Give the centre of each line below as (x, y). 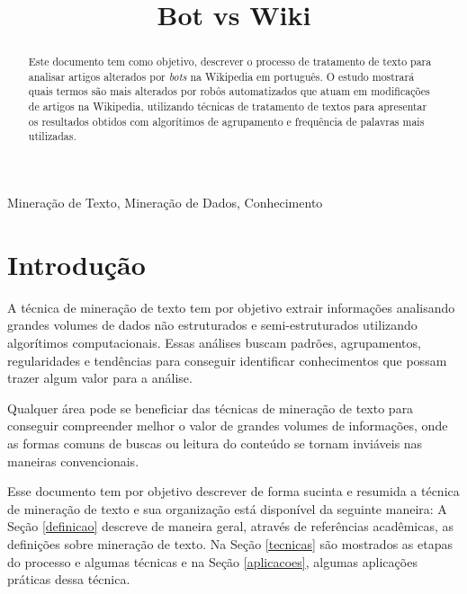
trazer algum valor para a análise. (100, 378)
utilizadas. (52, 136)
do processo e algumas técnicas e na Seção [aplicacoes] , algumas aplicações (212, 561)
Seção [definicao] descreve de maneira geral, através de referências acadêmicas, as (230, 526)
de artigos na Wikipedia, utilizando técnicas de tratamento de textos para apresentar (228, 106)
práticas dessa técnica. (69, 579)
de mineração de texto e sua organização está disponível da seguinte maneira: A (227, 508)
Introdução (76, 264)
